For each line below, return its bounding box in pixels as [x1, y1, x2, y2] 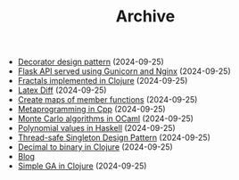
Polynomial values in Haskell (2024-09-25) [17, 123, 176, 134]
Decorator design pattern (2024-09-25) [17, 56, 165, 68]
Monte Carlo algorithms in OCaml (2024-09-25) [17, 113, 194, 124]
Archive [115, 6, 176, 27]
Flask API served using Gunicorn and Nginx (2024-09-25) [17, 66, 231, 77]
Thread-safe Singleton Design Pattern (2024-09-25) [17, 132, 211, 143]
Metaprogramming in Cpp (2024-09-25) [17, 104, 167, 115]
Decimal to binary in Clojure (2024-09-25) [17, 142, 174, 152]
